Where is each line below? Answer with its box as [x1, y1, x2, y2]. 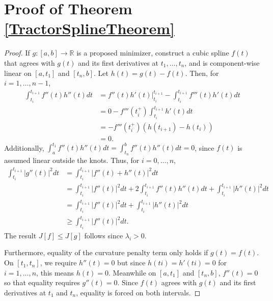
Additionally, [4, 142, 44, 153]
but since [117, 257, 146, 268]
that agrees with [4, 57, 55, 68]
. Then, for [185, 67, 219, 78]
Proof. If [4, 47, 30, 58]
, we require [40, 257, 77, 268]
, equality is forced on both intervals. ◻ [76, 287, 201, 297]
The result [4, 230, 37, 240]
